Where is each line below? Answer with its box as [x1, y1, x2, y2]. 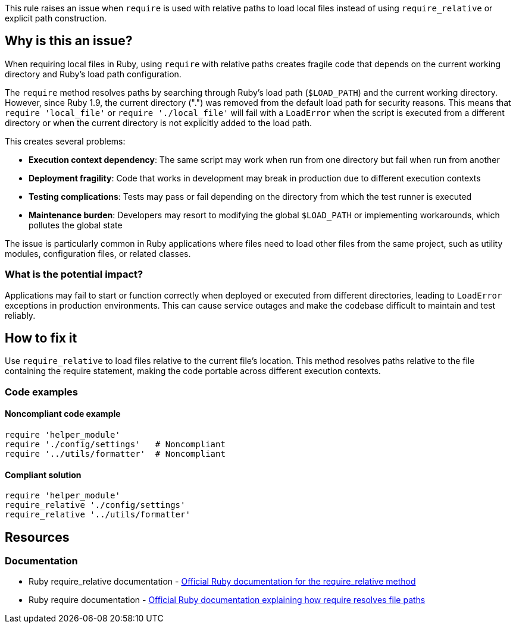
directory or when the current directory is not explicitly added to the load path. [5, 117, 312, 128]
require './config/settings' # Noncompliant [5, 439, 226, 450]
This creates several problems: [5, 136, 126, 146]
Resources [5, 529, 70, 545]
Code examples [5, 385, 79, 398]
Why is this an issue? [5, 33, 133, 49]
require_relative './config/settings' [5, 500, 186, 510]
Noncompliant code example [5, 409, 121, 419]
